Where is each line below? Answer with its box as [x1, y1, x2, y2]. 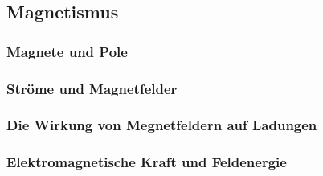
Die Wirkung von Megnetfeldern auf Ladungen [6, 115, 317, 135]
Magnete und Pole [6, 41, 128, 61]
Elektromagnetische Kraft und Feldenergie [6, 152, 287, 172]
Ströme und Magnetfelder [6, 78, 178, 98]
